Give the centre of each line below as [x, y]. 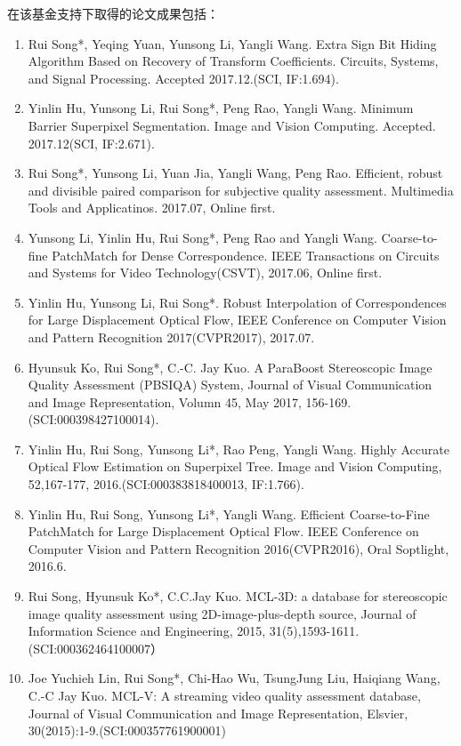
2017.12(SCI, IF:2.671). [91, 143]
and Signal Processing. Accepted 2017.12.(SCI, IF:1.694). [183, 78]
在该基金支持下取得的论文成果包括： [113, 13]
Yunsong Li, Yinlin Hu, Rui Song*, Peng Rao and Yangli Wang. [202, 237]
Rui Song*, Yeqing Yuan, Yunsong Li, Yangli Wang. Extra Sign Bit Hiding [232, 43]
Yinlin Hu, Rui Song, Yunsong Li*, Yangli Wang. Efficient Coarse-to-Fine [229, 513]
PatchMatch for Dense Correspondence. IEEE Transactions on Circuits [246, 255]
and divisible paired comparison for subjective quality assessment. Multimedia [241, 190]
